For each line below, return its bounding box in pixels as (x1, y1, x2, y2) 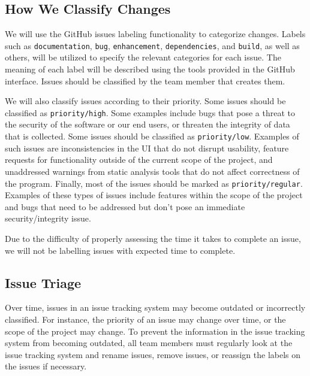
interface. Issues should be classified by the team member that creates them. (5, 74, 285, 87)
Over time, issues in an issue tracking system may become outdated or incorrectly (5, 301, 306, 314)
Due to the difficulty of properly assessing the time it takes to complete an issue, (5, 232, 301, 244)
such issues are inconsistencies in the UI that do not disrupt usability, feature (5, 141, 289, 154)
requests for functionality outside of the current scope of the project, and (5, 153, 273, 166)
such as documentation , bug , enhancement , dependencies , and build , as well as (5, 39, 300, 51)
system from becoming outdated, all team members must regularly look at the (5, 336, 293, 349)
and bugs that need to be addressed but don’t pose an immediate (5, 200, 245, 213)
